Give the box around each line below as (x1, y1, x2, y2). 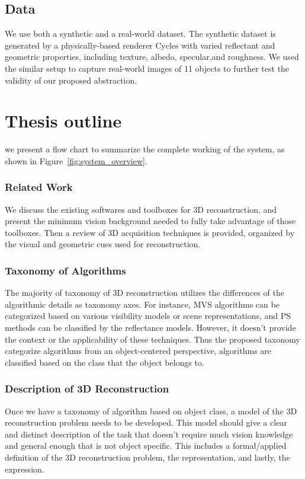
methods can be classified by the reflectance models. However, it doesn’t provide (5, 321, 296, 334)
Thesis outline (5, 108, 122, 133)
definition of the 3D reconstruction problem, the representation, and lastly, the (5, 451, 290, 464)
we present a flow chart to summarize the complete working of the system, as (5, 143, 285, 155)
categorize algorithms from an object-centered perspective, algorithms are (5, 344, 272, 357)
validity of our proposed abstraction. (5, 74, 137, 86)
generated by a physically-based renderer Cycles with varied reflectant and (5, 39, 275, 51)
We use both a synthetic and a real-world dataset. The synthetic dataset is (5, 27, 276, 40)
